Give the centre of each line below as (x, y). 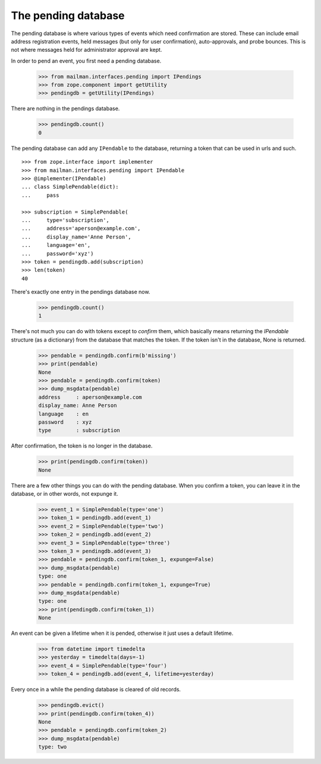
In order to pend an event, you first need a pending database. (86, 61)
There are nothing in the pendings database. (65, 109)
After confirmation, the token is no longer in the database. (82, 446)
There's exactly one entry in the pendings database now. (81, 292)
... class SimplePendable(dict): (70, 187)
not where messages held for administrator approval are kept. (86, 50)
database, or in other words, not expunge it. (64, 494)
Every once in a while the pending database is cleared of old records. (96, 690)
